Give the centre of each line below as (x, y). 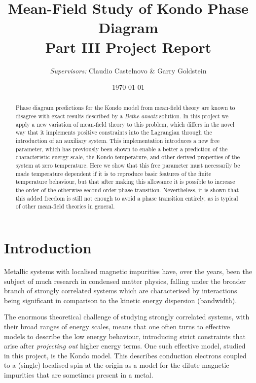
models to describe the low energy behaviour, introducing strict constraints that (125, 336)
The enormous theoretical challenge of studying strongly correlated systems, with (127, 317)
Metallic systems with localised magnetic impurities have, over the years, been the (128, 271)
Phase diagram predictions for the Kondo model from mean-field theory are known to (125, 108)
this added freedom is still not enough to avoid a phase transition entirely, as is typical (127, 198)
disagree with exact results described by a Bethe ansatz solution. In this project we (122, 116)
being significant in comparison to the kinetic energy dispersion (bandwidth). (121, 300)
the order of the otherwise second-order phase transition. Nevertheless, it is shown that (127, 190)
